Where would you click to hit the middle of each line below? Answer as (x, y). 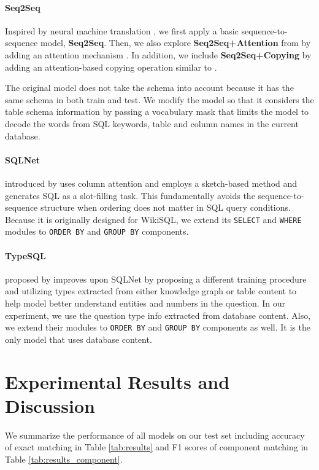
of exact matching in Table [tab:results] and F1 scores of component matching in (157, 447)
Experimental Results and (117, 381)
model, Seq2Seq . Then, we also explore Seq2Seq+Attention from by (176, 43)
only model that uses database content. (79, 339)
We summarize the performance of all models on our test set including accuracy (155, 435)
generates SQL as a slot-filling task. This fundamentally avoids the (130, 195)
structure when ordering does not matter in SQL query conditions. (166, 207)
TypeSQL (25, 255)
